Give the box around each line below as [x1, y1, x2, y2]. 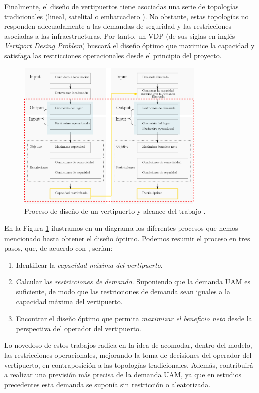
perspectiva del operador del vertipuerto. [16, 323, 141, 333]
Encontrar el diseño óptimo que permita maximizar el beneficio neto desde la [16, 313, 252, 324]
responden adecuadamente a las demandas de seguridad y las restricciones [4, 21, 231, 31]
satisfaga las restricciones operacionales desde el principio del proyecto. [4, 50, 222, 60]
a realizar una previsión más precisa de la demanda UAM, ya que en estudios [4, 369, 242, 380]
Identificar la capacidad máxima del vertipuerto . [16, 259, 163, 270]
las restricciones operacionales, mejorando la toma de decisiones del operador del [4, 349, 252, 360]
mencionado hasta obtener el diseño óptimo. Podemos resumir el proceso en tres [4, 232, 250, 243]
